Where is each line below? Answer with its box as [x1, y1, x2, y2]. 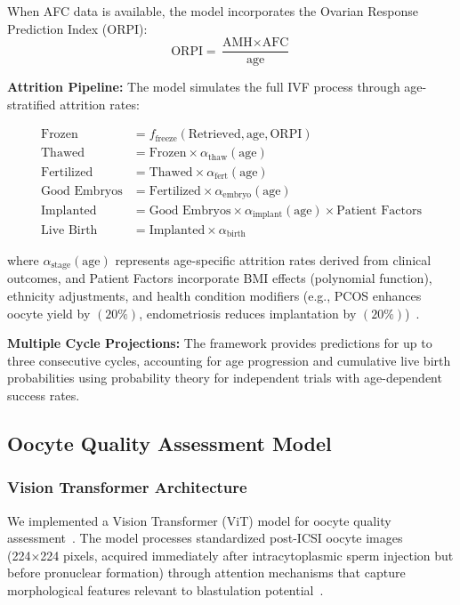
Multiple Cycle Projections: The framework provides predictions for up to [7, 334, 432, 352]
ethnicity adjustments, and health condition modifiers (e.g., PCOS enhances [7, 286, 422, 305]
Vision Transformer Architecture [7, 476, 247, 498]
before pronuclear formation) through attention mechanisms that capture [7, 563, 406, 582]
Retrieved [188, 128, 241, 141]
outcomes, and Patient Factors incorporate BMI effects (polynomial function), [7, 269, 432, 287]
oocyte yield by [7, 303, 91, 322]
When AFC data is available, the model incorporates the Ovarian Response [7, 2, 419, 20]
